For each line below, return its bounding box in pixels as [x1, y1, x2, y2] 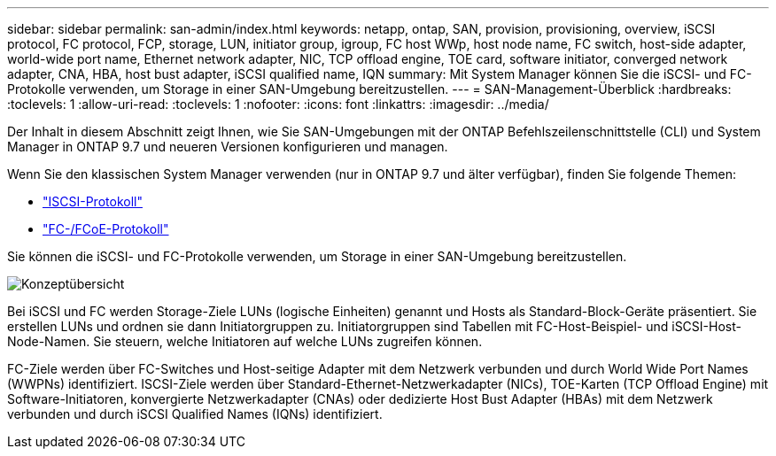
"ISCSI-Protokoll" [43, 194, 143, 209]
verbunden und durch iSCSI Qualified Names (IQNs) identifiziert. [7, 406, 383, 421]
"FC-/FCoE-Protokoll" [43, 221, 169, 236]
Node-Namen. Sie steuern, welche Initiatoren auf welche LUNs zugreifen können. [7, 334, 483, 349]
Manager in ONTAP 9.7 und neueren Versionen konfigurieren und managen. [7, 139, 448, 154]
